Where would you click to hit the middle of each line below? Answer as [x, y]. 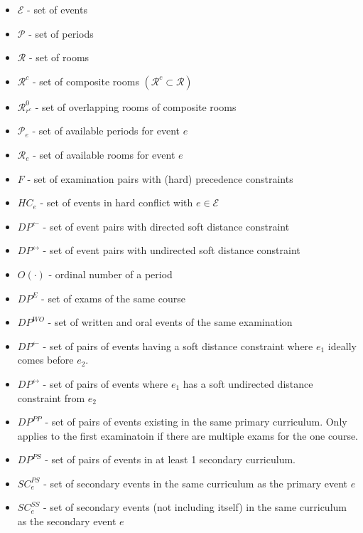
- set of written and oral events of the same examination [170, 322]
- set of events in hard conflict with [117, 202]
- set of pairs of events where [105, 383]
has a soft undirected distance [248, 383]
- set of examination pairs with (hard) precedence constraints [160, 178]
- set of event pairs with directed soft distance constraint [166, 226]
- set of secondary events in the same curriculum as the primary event [196, 483]
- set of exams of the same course [113, 298]
